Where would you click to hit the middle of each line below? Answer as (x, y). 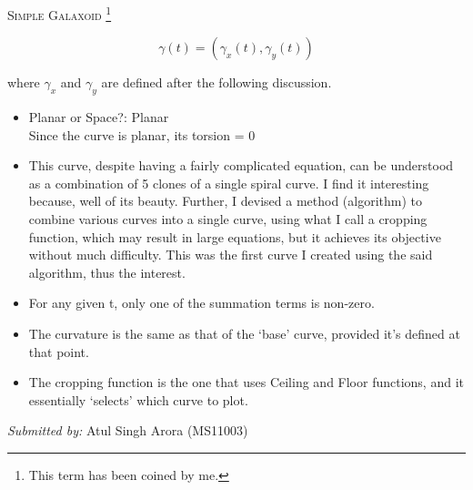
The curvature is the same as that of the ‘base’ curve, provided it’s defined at (244, 333)
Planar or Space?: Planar (99, 117)
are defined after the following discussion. (216, 82)
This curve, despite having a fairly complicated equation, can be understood (241, 165)
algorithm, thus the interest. (107, 272)
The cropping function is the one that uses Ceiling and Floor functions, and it (246, 382)
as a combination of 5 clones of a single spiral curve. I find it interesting (229, 183)
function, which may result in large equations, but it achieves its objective (235, 236)
